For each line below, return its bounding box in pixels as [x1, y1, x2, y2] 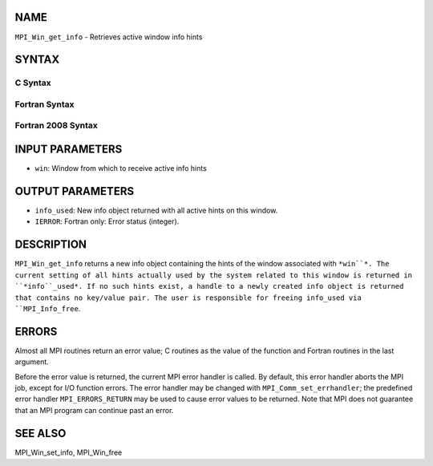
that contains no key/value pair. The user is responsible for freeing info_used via [14, 293, 362, 302]
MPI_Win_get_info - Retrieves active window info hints [14, 32, 203, 42]
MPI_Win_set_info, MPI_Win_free [14, 448, 123, 457]
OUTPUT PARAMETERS [14, 184, 135, 198]
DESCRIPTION [14, 237, 87, 252]
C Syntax [14, 77, 51, 88]
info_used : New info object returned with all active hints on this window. [34, 205, 278, 216]
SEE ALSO [14, 426, 67, 440]
